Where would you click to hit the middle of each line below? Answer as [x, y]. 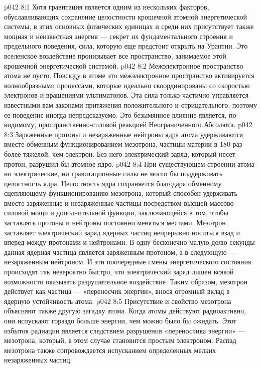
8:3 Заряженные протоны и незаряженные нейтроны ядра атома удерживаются [124, 134]
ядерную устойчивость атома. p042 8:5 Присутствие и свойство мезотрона [118, 301]
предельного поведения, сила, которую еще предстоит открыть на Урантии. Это [126, 46]
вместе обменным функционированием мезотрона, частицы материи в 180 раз [123, 144]
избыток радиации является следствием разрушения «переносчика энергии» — [125, 330]
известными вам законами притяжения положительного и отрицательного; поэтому [131, 104]
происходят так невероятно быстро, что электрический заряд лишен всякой [119, 272]
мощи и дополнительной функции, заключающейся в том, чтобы [129, 213]
